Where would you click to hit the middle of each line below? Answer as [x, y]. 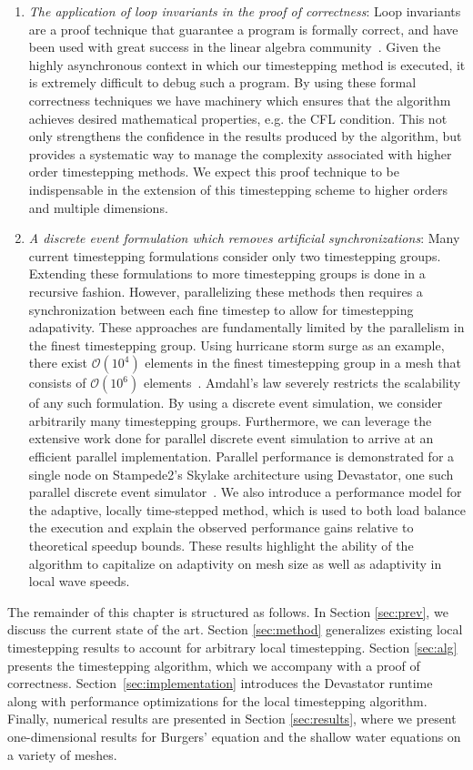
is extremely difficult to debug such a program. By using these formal [222, 82]
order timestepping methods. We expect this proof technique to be [214, 172]
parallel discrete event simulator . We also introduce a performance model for [245, 492]
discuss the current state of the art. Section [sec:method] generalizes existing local [235, 629]
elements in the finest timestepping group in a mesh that [303, 363]
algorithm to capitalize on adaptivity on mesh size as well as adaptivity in [235, 563]
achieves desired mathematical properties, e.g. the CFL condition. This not [238, 118]
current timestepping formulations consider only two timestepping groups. [235, 255]
